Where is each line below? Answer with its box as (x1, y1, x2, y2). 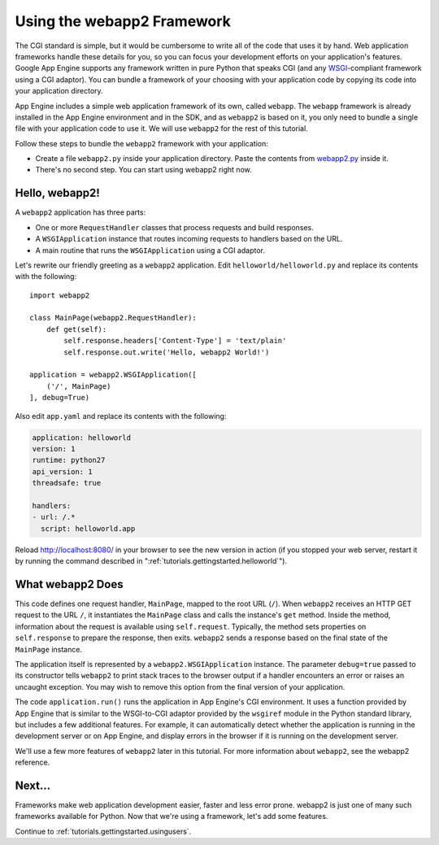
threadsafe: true (32, 478, 102, 488)
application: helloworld (32, 433, 132, 442)
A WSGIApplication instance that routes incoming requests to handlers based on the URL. (35, 234, 343, 244)
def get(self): (46, 324, 107, 333)
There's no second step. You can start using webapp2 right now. (35, 165, 252, 175)
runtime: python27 (32, 455, 106, 465)
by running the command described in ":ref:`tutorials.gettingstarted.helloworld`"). (15, 556, 288, 566)
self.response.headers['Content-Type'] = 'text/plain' (63, 336, 287, 346)
